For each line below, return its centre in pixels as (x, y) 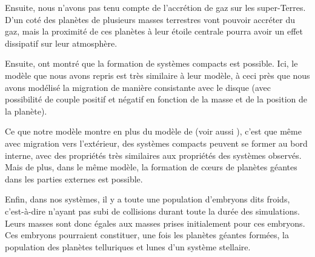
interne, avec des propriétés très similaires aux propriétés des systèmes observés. (153, 155)
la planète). (26, 111)
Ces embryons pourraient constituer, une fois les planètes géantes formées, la (147, 235)
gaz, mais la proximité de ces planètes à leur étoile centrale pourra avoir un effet (154, 31)
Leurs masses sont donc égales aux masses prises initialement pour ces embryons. (155, 223)
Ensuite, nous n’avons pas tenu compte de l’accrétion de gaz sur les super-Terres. (155, 7)
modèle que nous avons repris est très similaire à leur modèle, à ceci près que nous (157, 75)
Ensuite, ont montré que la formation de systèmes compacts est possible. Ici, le (151, 63)
